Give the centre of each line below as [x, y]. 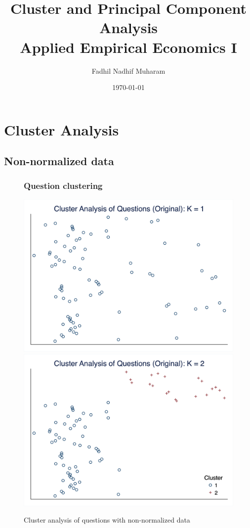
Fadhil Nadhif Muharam [128, 70]
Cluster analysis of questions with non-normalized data [107, 520]
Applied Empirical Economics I [128, 47]
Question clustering [63, 185]
